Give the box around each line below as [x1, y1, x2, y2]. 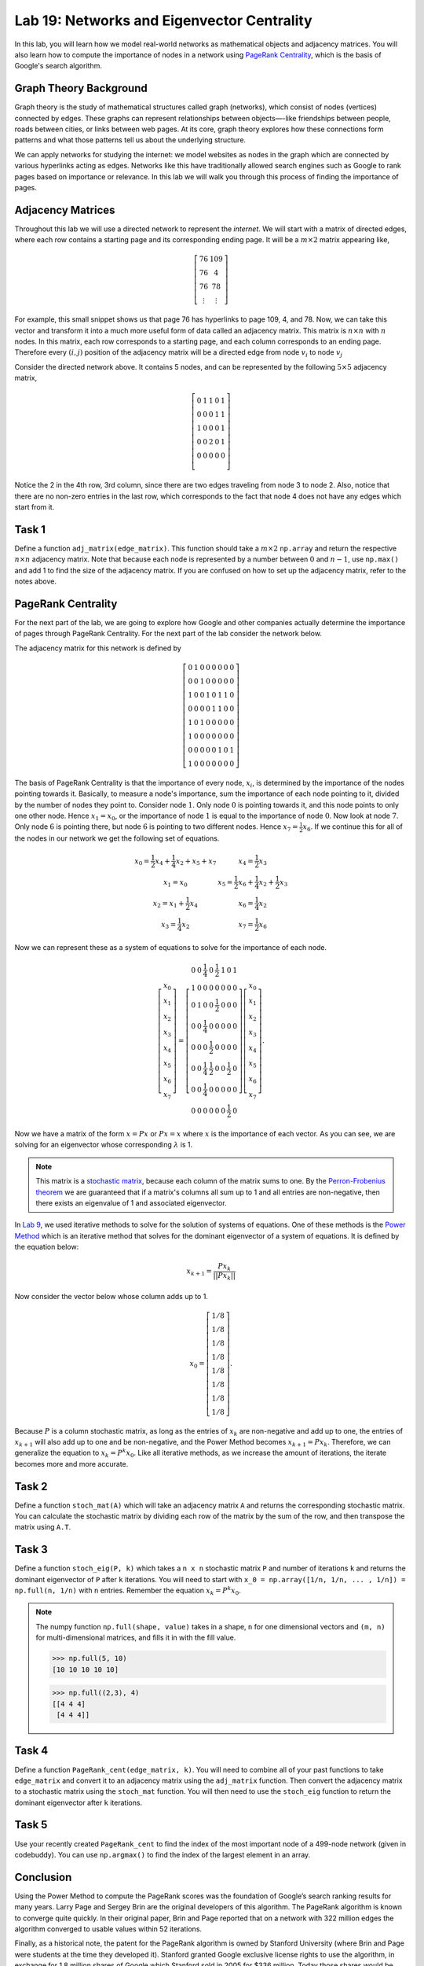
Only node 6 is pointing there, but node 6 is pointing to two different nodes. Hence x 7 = [14, 822, 298, 834]
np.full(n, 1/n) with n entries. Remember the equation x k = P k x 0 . [14, 1585, 241, 1596]
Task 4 [14, 1744, 49, 1758]
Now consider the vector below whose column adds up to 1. [14, 1291, 208, 1301]
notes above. [14, 576, 57, 586]
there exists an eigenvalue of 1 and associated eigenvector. [35, 1198, 227, 1207]
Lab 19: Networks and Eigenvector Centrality [14, 12, 313, 29]
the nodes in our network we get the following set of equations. [14, 834, 220, 843]
